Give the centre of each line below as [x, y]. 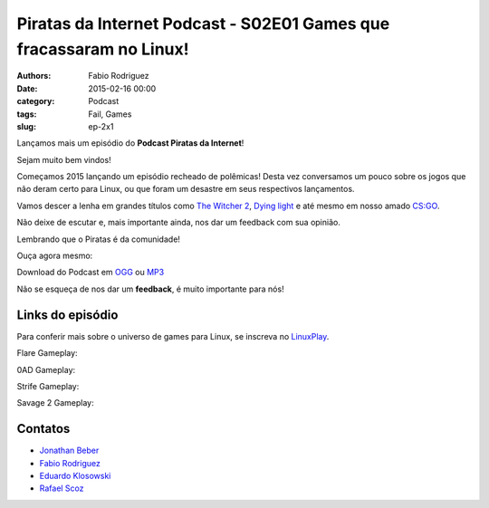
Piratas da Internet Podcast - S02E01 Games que [203, 24]
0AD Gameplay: [46, 369]
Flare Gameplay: [47, 353]
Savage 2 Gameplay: [55, 403]
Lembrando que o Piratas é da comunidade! [99, 239]
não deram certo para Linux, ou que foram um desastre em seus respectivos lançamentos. [186, 189]
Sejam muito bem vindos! [64, 159]
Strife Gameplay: [48, 386]
